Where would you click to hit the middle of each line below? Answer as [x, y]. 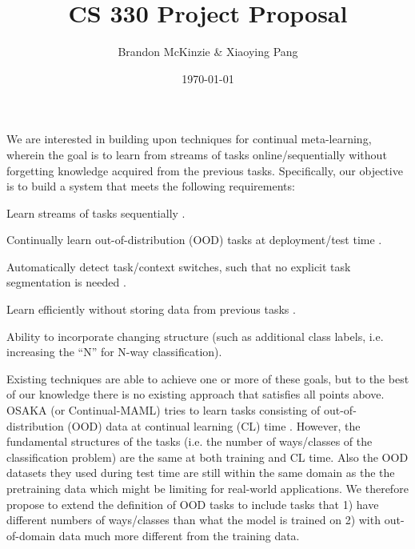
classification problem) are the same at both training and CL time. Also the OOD [207, 457]
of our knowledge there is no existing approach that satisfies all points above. [196, 394]
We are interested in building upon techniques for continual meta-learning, [189, 139]
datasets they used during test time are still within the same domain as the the [201, 473]
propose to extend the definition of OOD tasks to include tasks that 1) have [193, 504]
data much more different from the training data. [179, 535]
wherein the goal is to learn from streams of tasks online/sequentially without [197, 154]
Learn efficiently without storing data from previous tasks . [151, 309]
